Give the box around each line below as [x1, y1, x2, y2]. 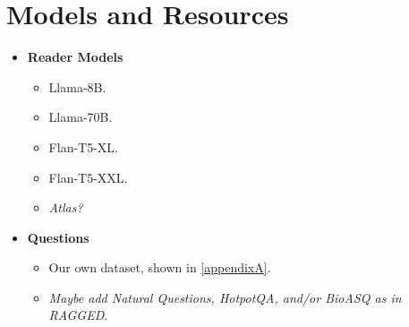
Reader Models [27, 47, 124, 66]
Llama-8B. [48, 77, 107, 96]
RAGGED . [48, 305, 108, 324]
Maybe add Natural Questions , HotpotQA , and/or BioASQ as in [48, 288, 402, 306]
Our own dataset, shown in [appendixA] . [48, 258, 271, 277]
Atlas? [48, 198, 83, 217]
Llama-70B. [48, 108, 113, 126]
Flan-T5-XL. [48, 137, 118, 156]
